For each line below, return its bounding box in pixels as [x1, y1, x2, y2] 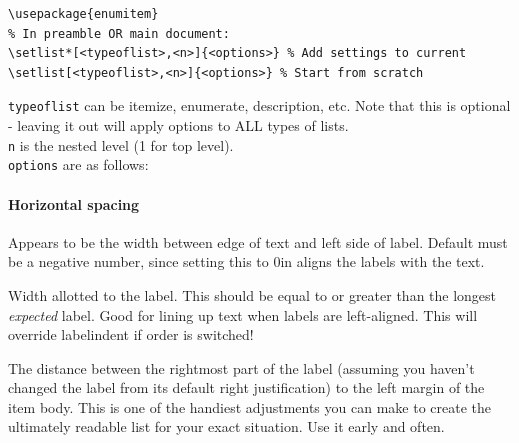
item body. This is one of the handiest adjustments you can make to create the [8, 396, 491, 417]
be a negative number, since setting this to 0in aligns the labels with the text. [8, 251, 485, 272]
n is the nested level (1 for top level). [8, 134, 234, 155]
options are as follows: [8, 154, 149, 175]
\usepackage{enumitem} [8, 7, 159, 21]
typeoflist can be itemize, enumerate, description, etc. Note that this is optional [8, 95, 511, 116]
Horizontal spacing [8, 193, 140, 214]
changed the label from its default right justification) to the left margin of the [8, 377, 485, 398]
